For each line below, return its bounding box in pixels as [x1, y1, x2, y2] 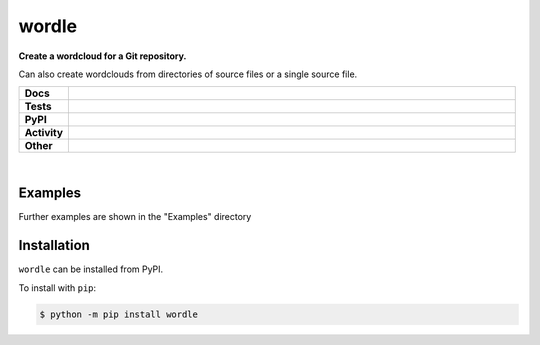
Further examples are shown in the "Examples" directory [18, 211, 252, 223]
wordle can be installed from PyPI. [18, 263, 164, 275]
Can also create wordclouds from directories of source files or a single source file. [18, 68, 358, 80]
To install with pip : [18, 281, 97, 294]
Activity [24, 126, 64, 140]
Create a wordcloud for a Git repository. [18, 50, 187, 62]
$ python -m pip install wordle [39, 308, 199, 320]
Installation [18, 237, 90, 254]
